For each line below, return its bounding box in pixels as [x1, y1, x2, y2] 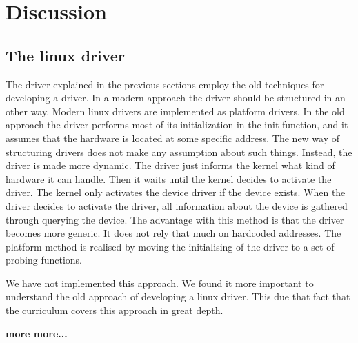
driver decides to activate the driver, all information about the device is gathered [6, 198, 348, 213]
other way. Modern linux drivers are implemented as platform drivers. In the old [6, 104, 345, 118]
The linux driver [6, 44, 125, 66]
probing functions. [6, 253, 82, 267]
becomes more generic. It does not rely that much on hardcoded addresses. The [6, 226, 341, 240]
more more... [6, 326, 68, 340]
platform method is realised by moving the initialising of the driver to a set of [6, 239, 335, 253]
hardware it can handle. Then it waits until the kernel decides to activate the [6, 171, 332, 186]
